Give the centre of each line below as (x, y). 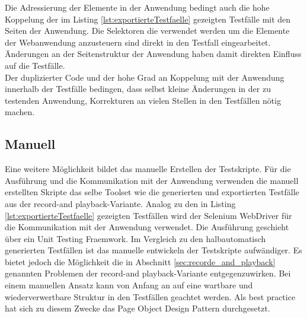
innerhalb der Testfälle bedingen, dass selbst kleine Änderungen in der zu (138, 89)
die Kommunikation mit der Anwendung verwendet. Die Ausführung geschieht (147, 227)
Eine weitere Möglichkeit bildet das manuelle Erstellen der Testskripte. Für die (148, 169)
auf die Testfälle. (35, 65)
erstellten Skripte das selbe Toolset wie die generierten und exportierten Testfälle (152, 192)
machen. (20, 112)
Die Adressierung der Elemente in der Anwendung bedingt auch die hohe (137, 7)
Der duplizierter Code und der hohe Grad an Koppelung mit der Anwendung (145, 77)
